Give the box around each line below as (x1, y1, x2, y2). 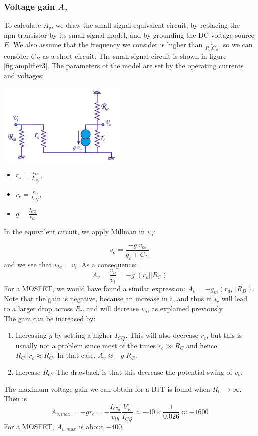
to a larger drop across (4, 303, 73, 314)
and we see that (4, 259, 52, 269)
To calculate (4, 20, 41, 30)
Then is (4, 393, 27, 404)
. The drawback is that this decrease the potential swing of (52, 366, 232, 377)
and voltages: (4, 70, 44, 80)
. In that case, (53, 350, 96, 360)
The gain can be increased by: (4, 313, 96, 323)
